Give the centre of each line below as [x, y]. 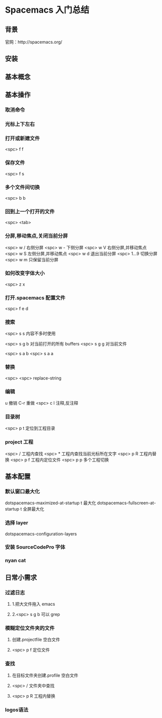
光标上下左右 [20, 124]
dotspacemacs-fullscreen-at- [126, 503]
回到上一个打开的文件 [30, 211]
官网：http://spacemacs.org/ [34, 42]
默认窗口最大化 [22, 491]
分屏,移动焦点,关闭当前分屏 [37, 236]
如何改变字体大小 [25, 274]
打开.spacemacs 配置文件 [35, 298]
